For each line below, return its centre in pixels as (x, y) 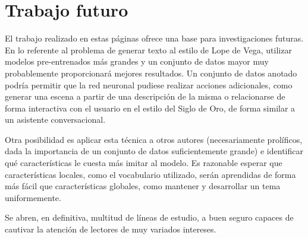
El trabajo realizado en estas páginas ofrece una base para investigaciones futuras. (154, 38)
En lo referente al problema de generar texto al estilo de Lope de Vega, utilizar (148, 50)
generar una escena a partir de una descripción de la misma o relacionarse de (145, 96)
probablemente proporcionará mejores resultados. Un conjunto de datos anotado (151, 73)
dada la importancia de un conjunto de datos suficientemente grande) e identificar (154, 151)
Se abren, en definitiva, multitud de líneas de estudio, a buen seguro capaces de (149, 217)
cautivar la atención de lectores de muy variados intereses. (111, 229)
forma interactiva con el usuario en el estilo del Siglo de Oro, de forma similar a (150, 108)
